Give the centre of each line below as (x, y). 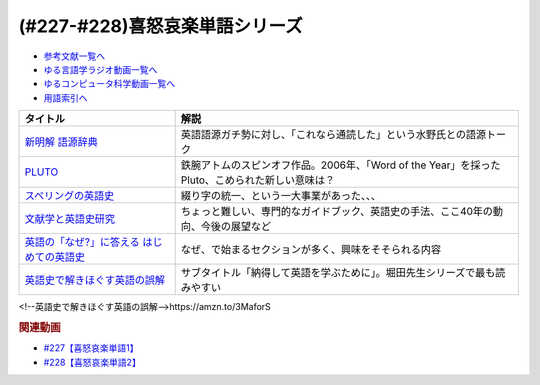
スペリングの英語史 (69, 196)
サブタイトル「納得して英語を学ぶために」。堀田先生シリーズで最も (338, 273)
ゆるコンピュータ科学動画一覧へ (109, 84)
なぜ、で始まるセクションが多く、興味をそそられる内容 (311, 250)
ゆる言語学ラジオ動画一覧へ (100, 69)
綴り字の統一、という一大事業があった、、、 (281, 196)
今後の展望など (236, 227)
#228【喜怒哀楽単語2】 (92, 362)
